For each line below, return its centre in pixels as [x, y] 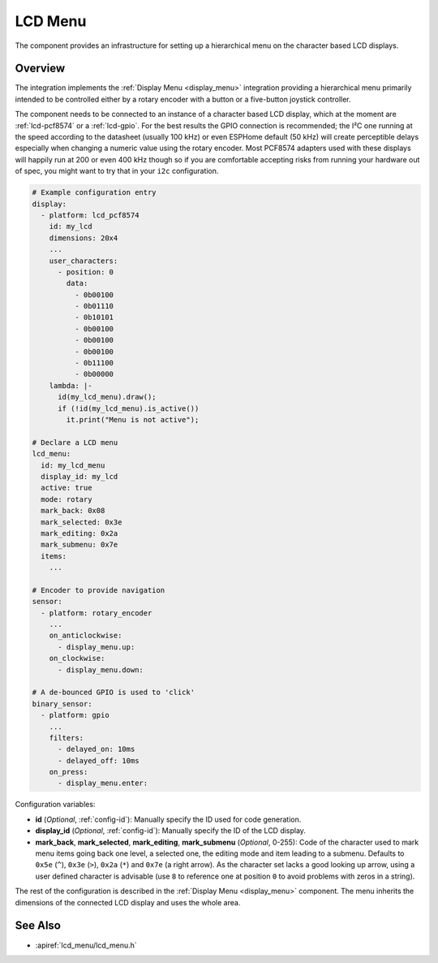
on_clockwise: [77, 659]
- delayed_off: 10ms [99, 760]
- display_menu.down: [101, 669]
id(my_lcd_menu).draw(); [107, 397]
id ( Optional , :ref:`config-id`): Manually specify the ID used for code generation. [168, 819]
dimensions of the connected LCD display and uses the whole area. [128, 902]
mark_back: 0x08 [73, 511]
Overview [40, 69]
